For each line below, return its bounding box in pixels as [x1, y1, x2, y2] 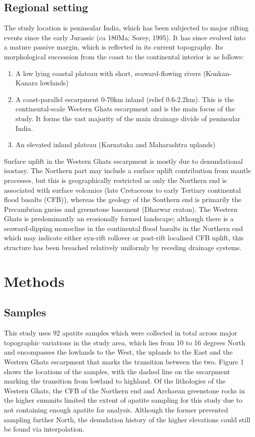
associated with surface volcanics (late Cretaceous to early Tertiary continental [4, 184, 241, 195]
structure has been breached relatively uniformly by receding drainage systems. [4, 242, 242, 253]
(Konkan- [203, 68, 231, 78]
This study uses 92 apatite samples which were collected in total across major [4, 328, 237, 338]
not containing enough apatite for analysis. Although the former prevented [4, 405, 228, 414]
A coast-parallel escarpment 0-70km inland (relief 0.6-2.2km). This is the [15, 94, 234, 104]
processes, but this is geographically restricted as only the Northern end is [4, 175, 227, 185]
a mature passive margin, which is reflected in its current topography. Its [4, 42, 223, 52]
